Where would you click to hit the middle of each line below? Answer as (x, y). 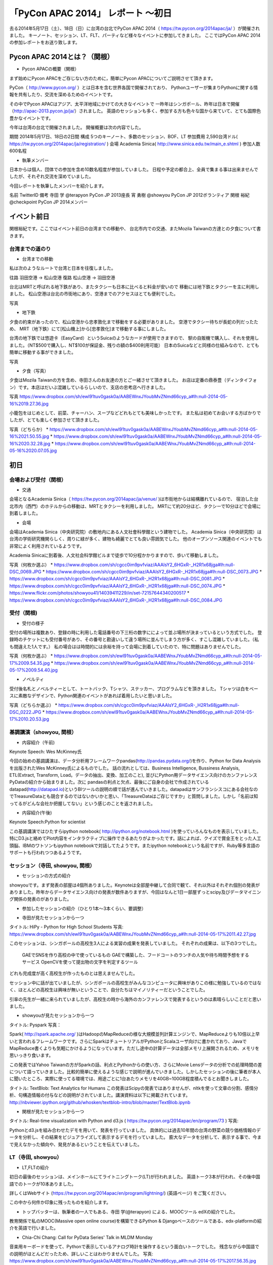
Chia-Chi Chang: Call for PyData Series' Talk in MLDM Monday (87, 1237)
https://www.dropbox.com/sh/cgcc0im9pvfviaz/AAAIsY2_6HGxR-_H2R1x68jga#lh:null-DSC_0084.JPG (116, 600)
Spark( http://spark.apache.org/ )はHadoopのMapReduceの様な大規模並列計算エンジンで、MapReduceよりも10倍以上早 (135, 1034)
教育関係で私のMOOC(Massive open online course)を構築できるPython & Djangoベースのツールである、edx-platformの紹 (135, 1221)
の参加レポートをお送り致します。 (45, 43)
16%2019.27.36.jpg (29, 404)
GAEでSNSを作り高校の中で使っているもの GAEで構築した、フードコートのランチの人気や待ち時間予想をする (136, 955)
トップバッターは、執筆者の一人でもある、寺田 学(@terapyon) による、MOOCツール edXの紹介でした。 (130, 1211)
